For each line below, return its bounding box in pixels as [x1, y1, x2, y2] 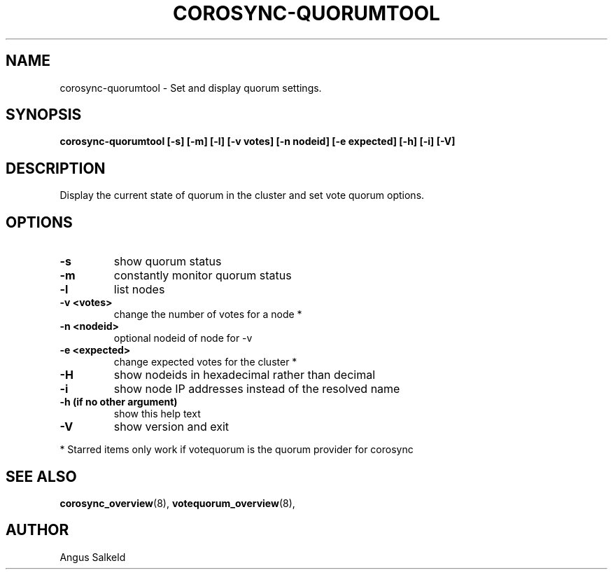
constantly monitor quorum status [113, 268, 292, 283]
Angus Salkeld [59, 550, 126, 563]
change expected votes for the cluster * [113, 356, 297, 368]
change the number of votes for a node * [113, 308, 302, 321]
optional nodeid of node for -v [113, 332, 253, 345]
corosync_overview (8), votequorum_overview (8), [59, 497, 295, 509]
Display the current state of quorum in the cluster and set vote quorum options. [59, 189, 425, 202]
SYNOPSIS [6, 106, 82, 124]
